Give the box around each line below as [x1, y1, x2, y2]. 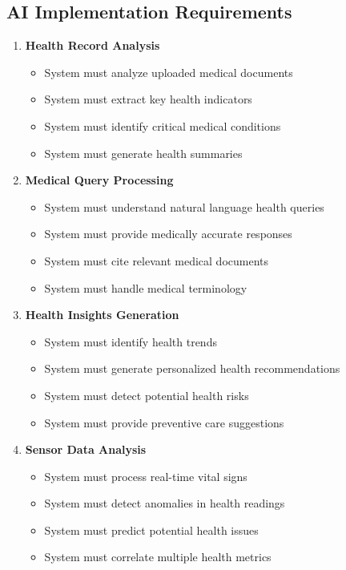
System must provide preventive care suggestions [44, 414, 284, 431]
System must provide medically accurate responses [44, 225, 292, 242]
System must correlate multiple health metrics [44, 548, 272, 565]
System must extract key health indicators [44, 91, 252, 107]
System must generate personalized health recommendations [44, 360, 340, 377]
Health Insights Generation [25, 306, 179, 323]
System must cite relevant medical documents [44, 252, 269, 269]
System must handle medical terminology [44, 279, 247, 296]
